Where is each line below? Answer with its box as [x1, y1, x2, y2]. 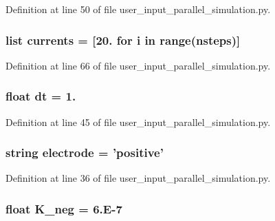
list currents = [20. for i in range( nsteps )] [5, 31, 241, 48]
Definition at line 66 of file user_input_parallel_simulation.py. [5, 58, 271, 72]
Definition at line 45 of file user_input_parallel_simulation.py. [5, 114, 271, 129]
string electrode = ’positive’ [5, 144, 164, 161]
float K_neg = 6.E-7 [5, 200, 122, 217]
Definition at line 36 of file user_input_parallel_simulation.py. [5, 171, 271, 185]
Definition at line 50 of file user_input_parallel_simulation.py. [5, 2, 271, 16]
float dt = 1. [5, 87, 76, 105]
